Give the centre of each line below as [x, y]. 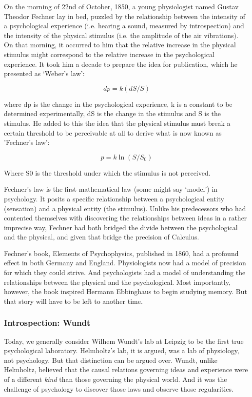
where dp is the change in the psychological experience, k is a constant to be [118, 104]
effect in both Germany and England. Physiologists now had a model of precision [125, 263]
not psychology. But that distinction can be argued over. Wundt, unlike [111, 360]
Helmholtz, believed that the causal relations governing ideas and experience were [126, 369]
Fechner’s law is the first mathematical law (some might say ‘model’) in [111, 189]
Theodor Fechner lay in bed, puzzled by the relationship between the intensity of [125, 16]
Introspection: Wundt [47, 323]
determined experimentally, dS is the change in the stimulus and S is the [112, 113]
